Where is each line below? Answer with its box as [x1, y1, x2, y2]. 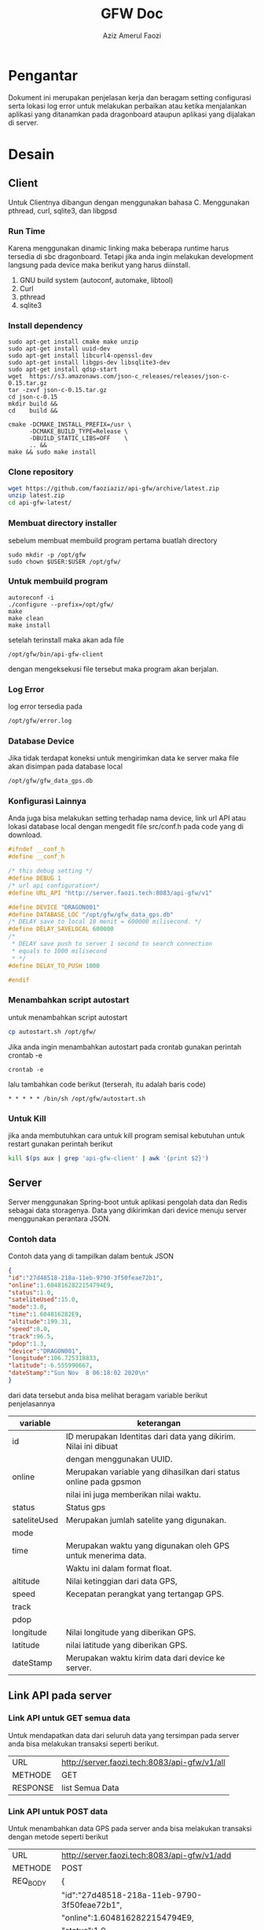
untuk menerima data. [65, 1550, 147, 1561]
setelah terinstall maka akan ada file [8, 635, 124, 644]
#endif [8, 976, 30, 984]
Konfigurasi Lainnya [8, 796, 86, 807]
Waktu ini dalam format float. [65, 1562, 172, 1573]
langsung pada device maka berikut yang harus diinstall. [8, 260, 191, 269]
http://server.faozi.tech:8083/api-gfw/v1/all [61, 1757, 225, 1768]
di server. [8, 117, 39, 127]
